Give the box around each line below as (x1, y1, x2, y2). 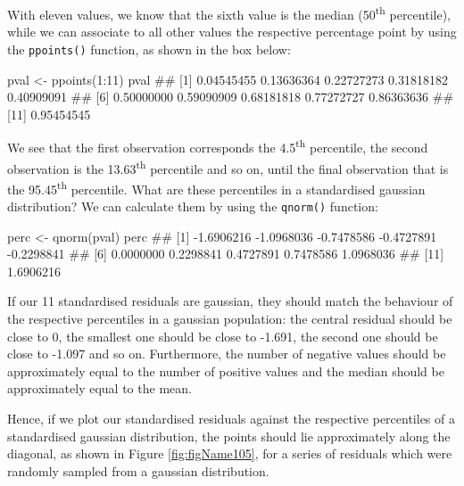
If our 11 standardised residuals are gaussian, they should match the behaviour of (7, 292, 453, 310)
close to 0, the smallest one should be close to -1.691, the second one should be (7, 326, 438, 345)
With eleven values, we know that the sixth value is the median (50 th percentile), (7, 3, 451, 23)
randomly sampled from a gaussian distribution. (7, 461, 269, 480)
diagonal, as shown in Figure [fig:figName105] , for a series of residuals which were (7, 444, 452, 463)
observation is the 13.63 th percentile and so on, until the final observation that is (7, 156, 449, 177)
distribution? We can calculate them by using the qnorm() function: (7, 197, 378, 216)
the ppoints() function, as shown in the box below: (7, 39, 291, 58)
